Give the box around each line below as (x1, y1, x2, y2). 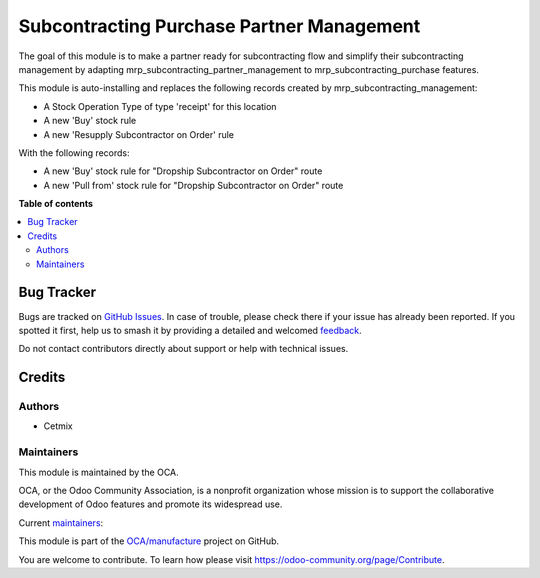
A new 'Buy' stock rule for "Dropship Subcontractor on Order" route (43, 165, 323, 177)
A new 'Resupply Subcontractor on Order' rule (43, 128, 235, 140)
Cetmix (43, 420, 74, 432)
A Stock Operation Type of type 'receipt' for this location (43, 100, 277, 112)
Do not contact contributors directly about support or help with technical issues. (18, 343, 349, 355)
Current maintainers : (18, 516, 104, 529)
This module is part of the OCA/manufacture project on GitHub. (18, 535, 280, 547)
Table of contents (18, 198, 94, 210)
